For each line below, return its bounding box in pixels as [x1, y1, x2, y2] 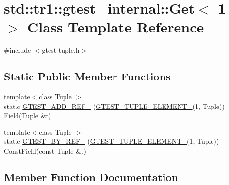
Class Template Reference [27, 17, 204, 37]
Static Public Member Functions [4, 69, 171, 84]
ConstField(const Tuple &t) [4, 146, 86, 156]
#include [4, 45, 31, 55]
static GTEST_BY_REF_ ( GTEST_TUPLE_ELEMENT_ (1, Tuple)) [4, 136, 219, 146]
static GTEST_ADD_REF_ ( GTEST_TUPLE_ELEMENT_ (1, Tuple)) [4, 101, 225, 111]
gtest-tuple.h [42, 45, 80, 55]
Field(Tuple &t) [4, 110, 51, 121]
